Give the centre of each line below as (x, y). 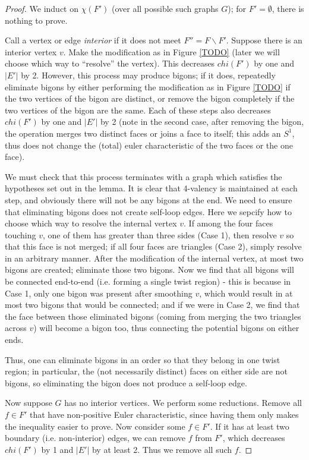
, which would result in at (246, 293)
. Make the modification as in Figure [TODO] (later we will (171, 51)
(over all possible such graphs (165, 8)
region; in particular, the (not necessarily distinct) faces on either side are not (146, 371)
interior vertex (31, 51)
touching (21, 234)
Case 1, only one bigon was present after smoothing (99, 293)
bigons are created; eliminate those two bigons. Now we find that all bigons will (149, 270)
